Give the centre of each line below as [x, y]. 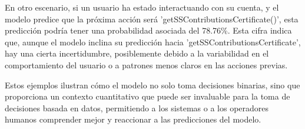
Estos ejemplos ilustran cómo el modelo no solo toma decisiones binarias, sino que [152, 85]
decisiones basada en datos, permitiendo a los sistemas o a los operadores [137, 107]
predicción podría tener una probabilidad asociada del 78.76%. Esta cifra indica [148, 30]
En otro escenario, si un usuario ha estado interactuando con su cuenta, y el [142, 7]
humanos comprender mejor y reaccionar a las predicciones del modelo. [133, 119]
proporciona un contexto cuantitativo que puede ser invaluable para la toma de [147, 96]
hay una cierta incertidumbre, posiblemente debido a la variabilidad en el [137, 53]
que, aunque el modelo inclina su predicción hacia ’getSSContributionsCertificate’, [153, 42]
